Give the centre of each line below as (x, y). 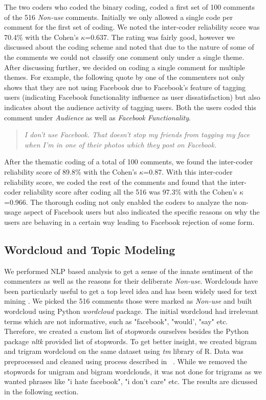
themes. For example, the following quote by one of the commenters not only (125, 77)
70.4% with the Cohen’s (41, 37)
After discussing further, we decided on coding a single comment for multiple (125, 67)
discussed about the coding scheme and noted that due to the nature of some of (129, 47)
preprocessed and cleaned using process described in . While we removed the (126, 361)
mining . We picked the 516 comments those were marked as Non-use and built (128, 301)
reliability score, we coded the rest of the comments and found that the (116, 182)
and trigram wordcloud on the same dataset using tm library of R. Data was (124, 351)
